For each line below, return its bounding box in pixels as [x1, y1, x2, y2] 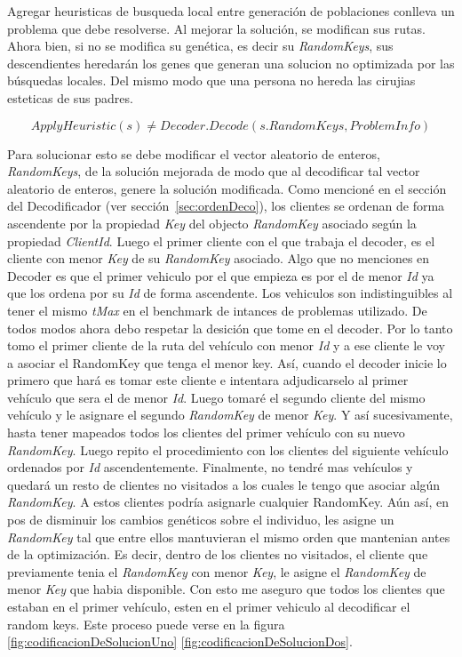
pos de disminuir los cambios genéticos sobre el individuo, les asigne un [7, 510, 394, 529]
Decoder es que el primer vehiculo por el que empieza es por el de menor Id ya [7, 266, 434, 284]
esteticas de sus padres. [7, 88, 133, 107]
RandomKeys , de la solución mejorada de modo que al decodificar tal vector [7, 162, 420, 180]
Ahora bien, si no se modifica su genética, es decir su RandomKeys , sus [7, 36, 394, 55]
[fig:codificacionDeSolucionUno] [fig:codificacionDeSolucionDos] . [7, 632, 353, 651]
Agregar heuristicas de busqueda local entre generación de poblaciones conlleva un [7, 2, 455, 20]
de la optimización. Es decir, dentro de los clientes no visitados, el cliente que [7, 545, 428, 564]
